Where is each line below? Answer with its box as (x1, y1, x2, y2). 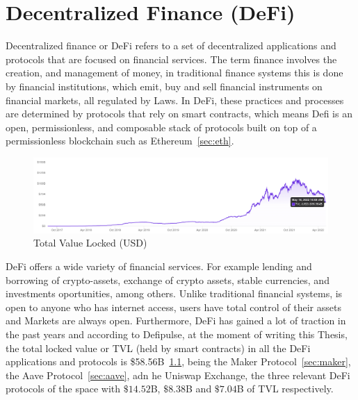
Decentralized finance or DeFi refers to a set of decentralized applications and (6, 38, 336, 53)
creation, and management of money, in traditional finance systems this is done (6, 65, 343, 80)
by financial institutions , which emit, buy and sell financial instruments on (6, 78, 323, 93)
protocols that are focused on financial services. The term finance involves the (6, 51, 337, 66)
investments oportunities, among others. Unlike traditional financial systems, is (6, 286, 343, 301)
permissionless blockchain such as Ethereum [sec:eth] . (6, 133, 234, 148)
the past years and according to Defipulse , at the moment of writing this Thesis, (6, 326, 348, 341)
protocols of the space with (6, 381, 121, 396)
